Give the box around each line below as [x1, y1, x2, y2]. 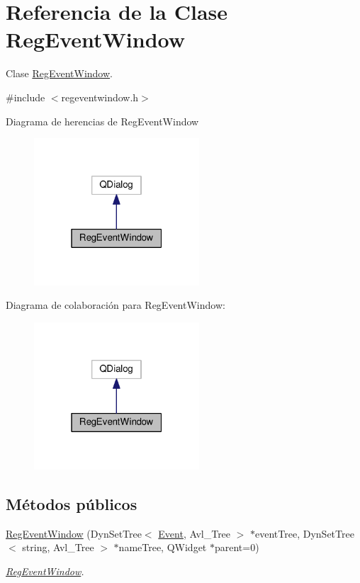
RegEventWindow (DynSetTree [6, 526, 142, 540]
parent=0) [214, 540, 259, 555]
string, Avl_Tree [22, 540, 94, 555]
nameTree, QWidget [118, 540, 207, 555]
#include [6, 89, 45, 104]
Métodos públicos [6, 492, 137, 514]
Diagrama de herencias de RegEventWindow [6, 113, 199, 128]
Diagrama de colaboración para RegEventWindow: [6, 298, 225, 312]
